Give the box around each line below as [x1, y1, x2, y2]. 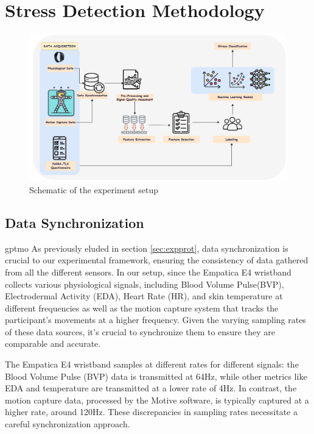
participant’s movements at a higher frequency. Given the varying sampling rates [5, 313, 306, 326]
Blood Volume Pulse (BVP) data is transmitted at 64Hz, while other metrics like [5, 369, 307, 382]
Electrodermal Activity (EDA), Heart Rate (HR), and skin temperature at [5, 290, 283, 302]
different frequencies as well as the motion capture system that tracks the [5, 301, 279, 314]
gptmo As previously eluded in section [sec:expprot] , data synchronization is [5, 241, 288, 254]
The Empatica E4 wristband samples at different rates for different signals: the [5, 358, 299, 371]
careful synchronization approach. [5, 418, 130, 430]
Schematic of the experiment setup [29, 183, 159, 196]
